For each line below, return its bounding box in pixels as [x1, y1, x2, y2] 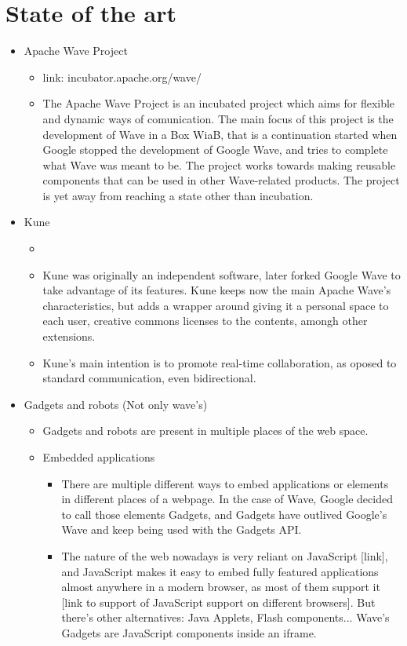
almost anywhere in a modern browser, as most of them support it [61, 578, 380, 595]
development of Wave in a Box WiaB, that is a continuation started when [42, 126, 398, 142]
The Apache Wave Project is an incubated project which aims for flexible [42, 95, 395, 111]
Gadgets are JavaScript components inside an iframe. [61, 624, 317, 641]
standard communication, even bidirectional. [42, 370, 256, 386]
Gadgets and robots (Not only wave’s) [24, 396, 208, 412]
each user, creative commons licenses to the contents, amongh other [42, 312, 368, 329]
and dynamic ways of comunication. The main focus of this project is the [42, 110, 394, 126]
